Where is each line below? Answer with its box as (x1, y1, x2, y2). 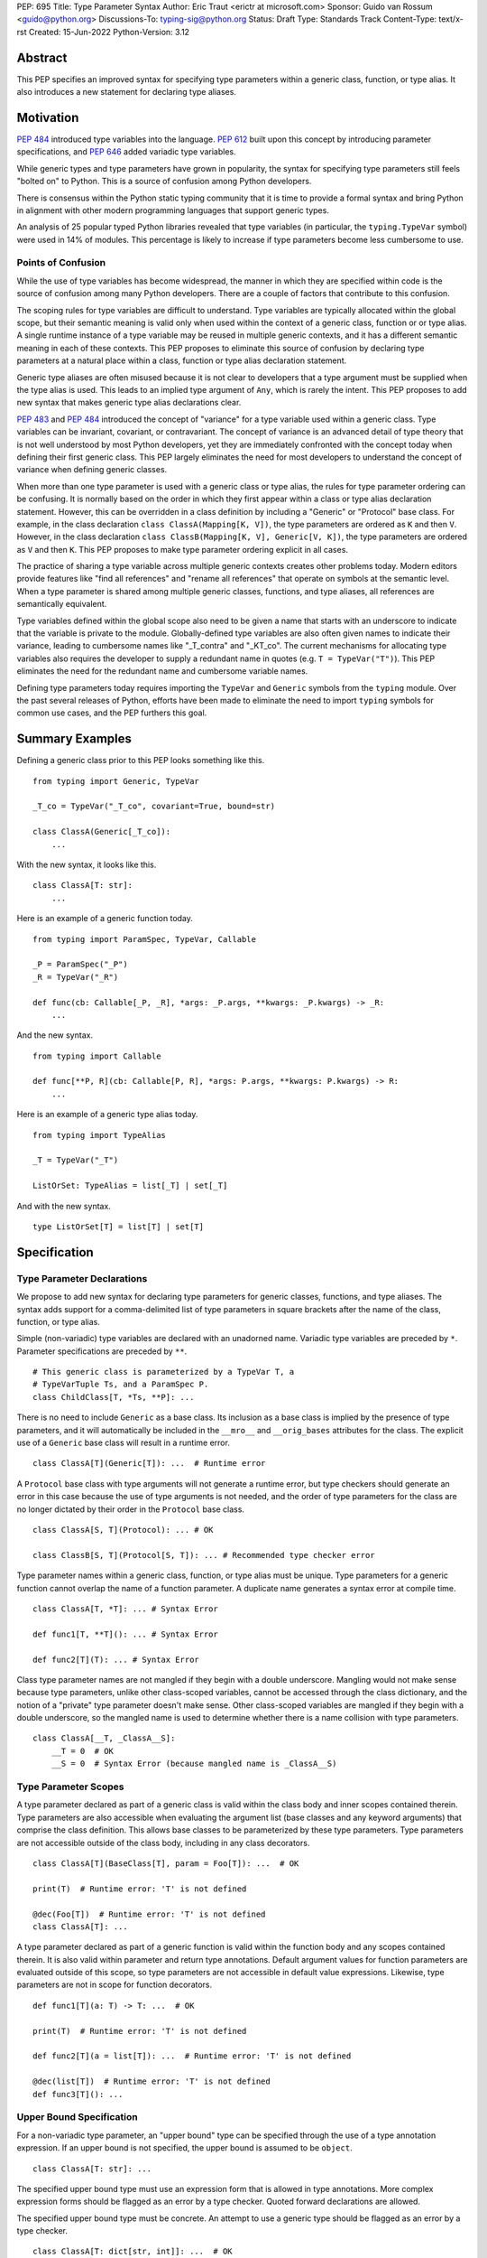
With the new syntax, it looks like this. (16, 859, 157, 870)
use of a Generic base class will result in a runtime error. (16, 1437, 230, 1449)
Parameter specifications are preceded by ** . (16, 1346, 188, 1357)
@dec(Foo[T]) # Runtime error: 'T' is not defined (32, 1908, 266, 1919)
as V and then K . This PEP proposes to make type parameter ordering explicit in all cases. (16, 544, 349, 555)
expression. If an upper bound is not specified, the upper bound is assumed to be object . (16, 2142, 353, 2153)
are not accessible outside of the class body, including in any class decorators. (16, 1837, 310, 1848)
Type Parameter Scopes (16, 1780, 124, 1793)
